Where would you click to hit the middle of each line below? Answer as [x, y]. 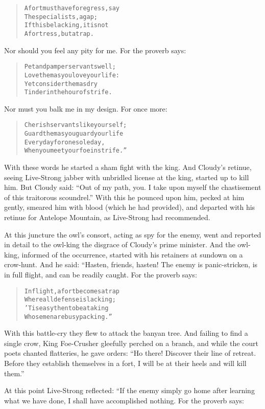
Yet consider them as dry [61, 84]
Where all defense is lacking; [70, 300]
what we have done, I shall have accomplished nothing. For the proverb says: [124, 400]
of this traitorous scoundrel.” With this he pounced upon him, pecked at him [124, 197]
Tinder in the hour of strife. [68, 92]
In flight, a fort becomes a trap [72, 291]
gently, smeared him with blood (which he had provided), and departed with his [130, 207]
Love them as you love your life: [72, 75]
